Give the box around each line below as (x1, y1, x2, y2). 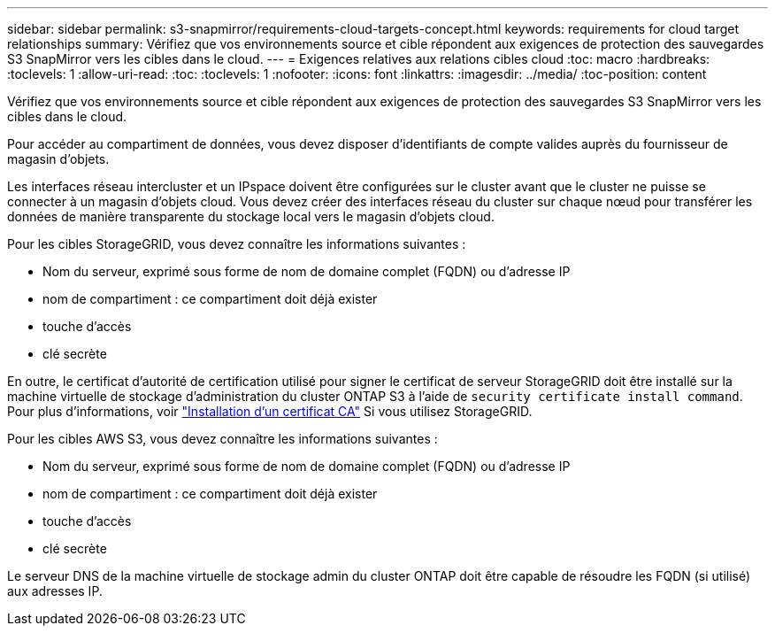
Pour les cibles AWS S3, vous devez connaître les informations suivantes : (7, 431, 438, 446)
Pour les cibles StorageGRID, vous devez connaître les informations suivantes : (7, 236, 466, 251)
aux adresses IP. (7, 583, 103, 598)
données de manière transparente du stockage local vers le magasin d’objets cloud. (7, 209, 495, 224)
